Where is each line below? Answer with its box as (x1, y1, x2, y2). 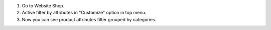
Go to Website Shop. (22, 3, 65, 8)
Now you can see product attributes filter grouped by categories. (22, 16, 157, 22)
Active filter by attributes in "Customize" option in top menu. (22, 10, 147, 16)
